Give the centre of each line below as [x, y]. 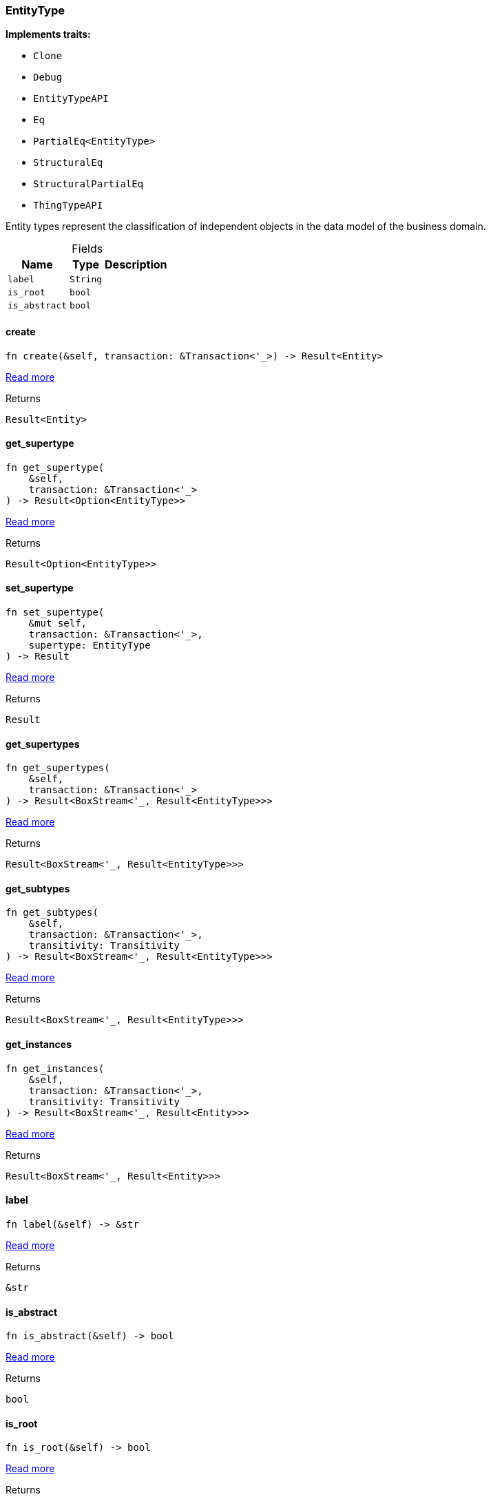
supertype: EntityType [90, 646]
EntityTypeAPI [71, 99]
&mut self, [58, 623]
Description [136, 265]
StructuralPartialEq [88, 184]
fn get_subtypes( [52, 913]
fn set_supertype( [55, 612]
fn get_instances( [55, 1068]
